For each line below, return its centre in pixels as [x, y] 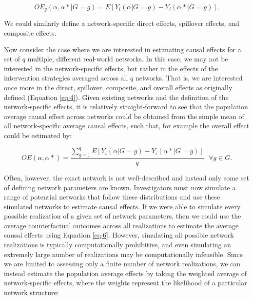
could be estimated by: [38, 135]
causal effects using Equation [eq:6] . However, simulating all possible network [119, 235]
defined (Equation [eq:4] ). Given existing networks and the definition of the [116, 97]
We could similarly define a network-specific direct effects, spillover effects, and [122, 23]
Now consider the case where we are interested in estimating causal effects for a [123, 49]
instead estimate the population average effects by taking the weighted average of [126, 273]
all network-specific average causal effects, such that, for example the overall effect [127, 126]
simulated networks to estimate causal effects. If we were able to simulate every [122, 206]
